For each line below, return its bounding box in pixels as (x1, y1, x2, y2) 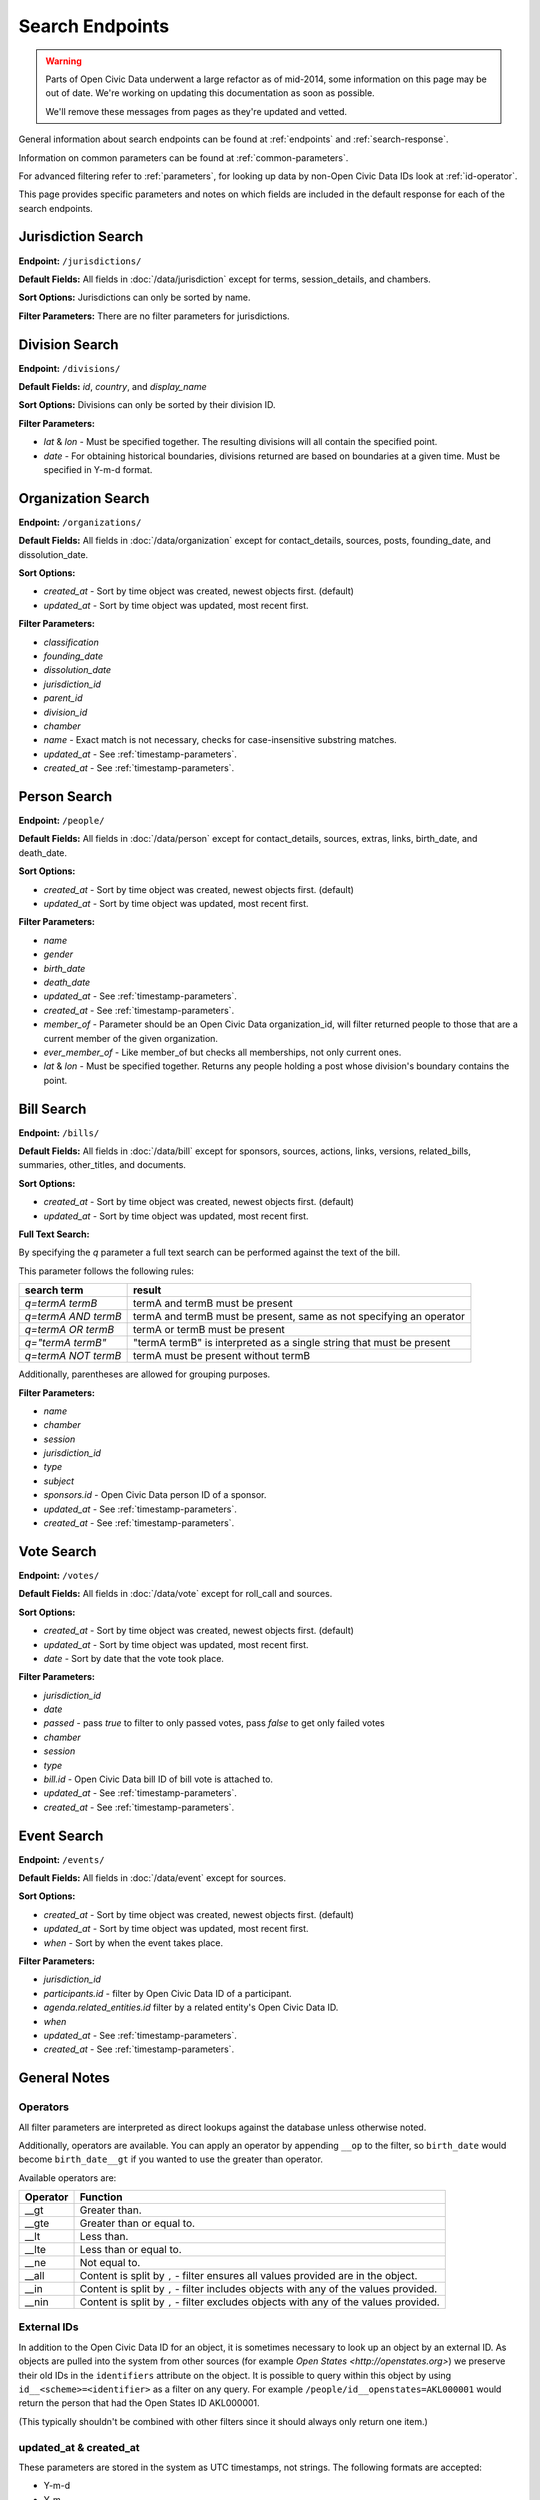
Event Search (18, 1827, 104, 1844)
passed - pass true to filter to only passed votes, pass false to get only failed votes (43, 1717, 385, 1729)
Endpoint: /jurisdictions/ (18, 255, 142, 267)
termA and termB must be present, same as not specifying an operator (132, 1310, 465, 1324)
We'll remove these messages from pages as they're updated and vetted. (45, 105, 348, 117)
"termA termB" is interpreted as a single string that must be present (132, 1336, 451, 1350)
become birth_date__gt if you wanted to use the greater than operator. (18, 2153, 324, 2165)
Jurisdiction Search (18, 228, 144, 245)
